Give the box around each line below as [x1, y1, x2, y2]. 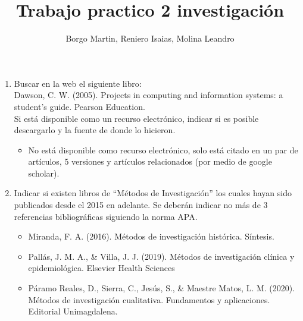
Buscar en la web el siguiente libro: [14, 77, 142, 89]
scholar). [28, 166, 60, 179]
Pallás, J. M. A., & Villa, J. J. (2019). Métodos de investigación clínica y [28, 250, 295, 262]
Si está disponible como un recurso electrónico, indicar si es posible [14, 112, 259, 124]
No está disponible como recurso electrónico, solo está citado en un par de [28, 143, 298, 156]
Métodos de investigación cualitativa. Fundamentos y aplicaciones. [28, 293, 270, 306]
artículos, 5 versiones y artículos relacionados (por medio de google [28, 155, 272, 168]
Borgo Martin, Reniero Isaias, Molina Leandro [65, 32, 235, 45]
